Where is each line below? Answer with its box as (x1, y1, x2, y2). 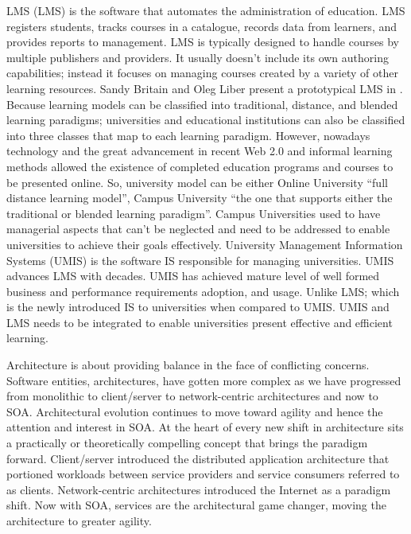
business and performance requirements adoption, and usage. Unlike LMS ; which (6, 283, 400, 299)
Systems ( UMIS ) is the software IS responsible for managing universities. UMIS (6, 251, 394, 268)
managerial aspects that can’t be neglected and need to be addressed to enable (6, 220, 390, 237)
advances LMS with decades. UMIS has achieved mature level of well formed (6, 267, 380, 284)
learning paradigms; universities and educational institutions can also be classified (6, 111, 405, 128)
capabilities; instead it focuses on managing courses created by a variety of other (6, 64, 398, 81)
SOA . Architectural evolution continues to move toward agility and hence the (6, 403, 383, 419)
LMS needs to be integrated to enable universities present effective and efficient (6, 314, 393, 330)
